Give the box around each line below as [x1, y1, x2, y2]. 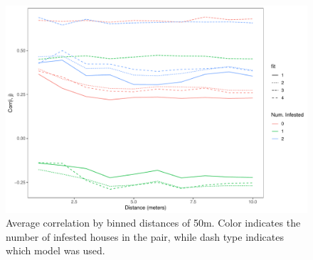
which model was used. [6, 243, 105, 258]
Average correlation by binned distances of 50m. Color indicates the [6, 215, 301, 230]
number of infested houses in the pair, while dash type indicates [6, 229, 284, 244]
